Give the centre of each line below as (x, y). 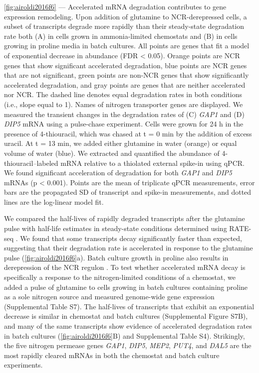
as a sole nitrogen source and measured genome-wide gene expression (109, 297)
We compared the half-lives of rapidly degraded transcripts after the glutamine (125, 218)
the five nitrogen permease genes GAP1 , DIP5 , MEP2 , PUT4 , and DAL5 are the (128, 345)
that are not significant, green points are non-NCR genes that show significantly (127, 75)
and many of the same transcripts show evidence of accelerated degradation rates (128, 326)
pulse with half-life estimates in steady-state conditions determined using (116, 228)
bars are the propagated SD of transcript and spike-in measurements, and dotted (128, 192)
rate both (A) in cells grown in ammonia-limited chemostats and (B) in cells (121, 36)
